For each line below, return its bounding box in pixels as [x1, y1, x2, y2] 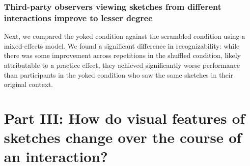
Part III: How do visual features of [4, 108, 245, 128]
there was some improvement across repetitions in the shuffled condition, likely [4, 50, 241, 60]
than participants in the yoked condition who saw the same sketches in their [4, 69, 233, 80]
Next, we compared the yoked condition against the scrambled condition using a [4, 31, 246, 41]
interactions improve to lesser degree [4, 11, 153, 24]
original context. [4, 79, 53, 89]
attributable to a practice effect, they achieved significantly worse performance [4, 59, 240, 70]
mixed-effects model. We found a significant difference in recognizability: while [4, 40, 240, 51]
